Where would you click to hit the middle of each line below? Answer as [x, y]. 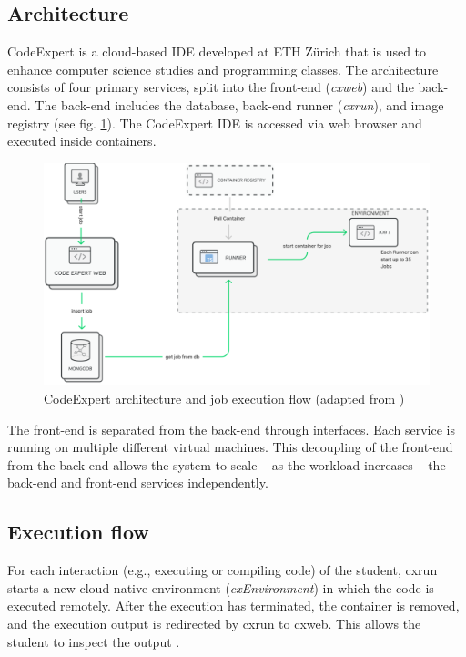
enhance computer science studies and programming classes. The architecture [223, 69]
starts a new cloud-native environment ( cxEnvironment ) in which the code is [221, 587]
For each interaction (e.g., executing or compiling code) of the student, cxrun [223, 570]
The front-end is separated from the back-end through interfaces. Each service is [231, 429]
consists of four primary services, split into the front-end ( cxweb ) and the [211, 87]
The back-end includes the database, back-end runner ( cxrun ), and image [239, 104]
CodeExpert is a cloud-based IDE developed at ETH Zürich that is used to [217, 51]
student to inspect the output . [94, 641]
